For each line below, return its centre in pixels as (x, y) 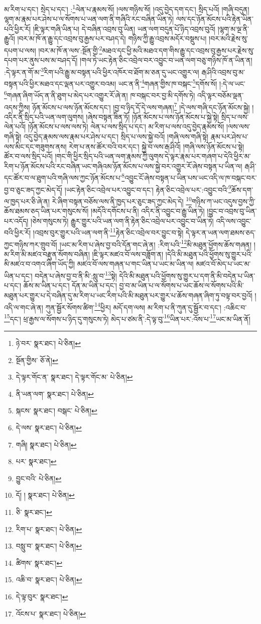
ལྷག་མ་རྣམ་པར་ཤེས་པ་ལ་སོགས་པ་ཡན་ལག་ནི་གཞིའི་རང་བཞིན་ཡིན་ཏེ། (89, 19)
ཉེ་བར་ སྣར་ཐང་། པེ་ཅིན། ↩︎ (48, 343)
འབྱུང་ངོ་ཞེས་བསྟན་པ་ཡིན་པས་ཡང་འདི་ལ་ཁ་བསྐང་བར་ (191, 178)
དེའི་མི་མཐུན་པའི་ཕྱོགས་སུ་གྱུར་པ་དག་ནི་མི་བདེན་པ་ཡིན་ (187, 275)
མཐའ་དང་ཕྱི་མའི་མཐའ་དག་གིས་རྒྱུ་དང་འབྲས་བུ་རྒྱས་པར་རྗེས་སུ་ (178, 50)
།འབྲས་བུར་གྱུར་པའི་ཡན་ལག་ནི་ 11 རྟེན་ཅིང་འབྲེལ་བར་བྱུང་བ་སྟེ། (108, 232)
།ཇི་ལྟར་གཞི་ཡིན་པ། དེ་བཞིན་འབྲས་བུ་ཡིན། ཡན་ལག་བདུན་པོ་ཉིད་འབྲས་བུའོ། (124, 28)
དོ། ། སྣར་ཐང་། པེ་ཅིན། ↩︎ (45, 495)
